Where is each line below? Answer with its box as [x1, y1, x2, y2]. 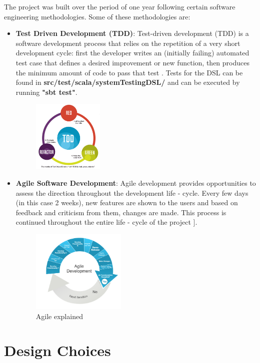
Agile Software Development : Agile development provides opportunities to [15, 177, 256, 188]
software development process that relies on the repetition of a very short [15, 37, 240, 48]
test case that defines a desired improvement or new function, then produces [15, 57, 249, 67]
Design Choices [4, 340, 111, 361]
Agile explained [35, 311, 83, 321]
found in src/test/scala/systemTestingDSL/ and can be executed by [15, 77, 240, 87]
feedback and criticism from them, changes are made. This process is [15, 207, 226, 217]
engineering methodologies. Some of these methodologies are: [4, 11, 190, 21]
